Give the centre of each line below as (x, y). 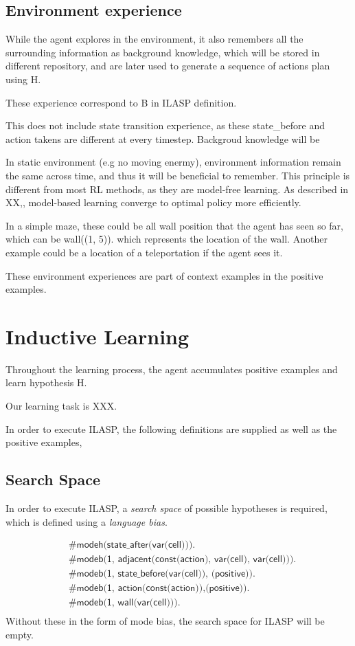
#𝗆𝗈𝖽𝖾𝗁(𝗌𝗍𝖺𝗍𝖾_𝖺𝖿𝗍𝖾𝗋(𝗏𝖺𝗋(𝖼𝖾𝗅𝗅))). (132, 545)
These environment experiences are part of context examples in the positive (164, 275)
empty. (20, 634)
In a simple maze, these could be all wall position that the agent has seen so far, (175, 225)
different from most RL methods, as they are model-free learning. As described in (177, 189)
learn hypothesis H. (46, 382)
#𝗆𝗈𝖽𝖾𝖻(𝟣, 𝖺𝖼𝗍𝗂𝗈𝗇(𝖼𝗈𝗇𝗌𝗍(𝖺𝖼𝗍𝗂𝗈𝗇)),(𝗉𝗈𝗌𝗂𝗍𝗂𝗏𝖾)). (159, 589)
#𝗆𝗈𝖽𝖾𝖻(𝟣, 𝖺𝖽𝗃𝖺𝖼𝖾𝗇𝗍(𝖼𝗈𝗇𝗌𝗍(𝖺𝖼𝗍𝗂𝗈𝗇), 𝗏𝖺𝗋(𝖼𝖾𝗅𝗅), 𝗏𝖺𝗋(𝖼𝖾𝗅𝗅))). (182, 560)
